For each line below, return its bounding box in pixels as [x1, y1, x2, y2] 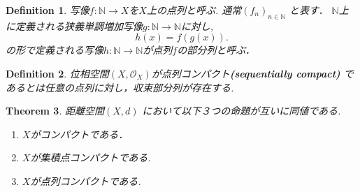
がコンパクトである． [30, 126, 129, 141]
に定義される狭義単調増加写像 [6, 18, 143, 33]
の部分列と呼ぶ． [177, 43, 255, 57]
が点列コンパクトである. [30, 173, 141, 188]
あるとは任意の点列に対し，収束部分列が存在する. [6, 80, 234, 94]
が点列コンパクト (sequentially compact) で [151, 66, 354, 80]
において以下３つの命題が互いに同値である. [142, 103, 341, 118]
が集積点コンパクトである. [30, 150, 151, 165]
